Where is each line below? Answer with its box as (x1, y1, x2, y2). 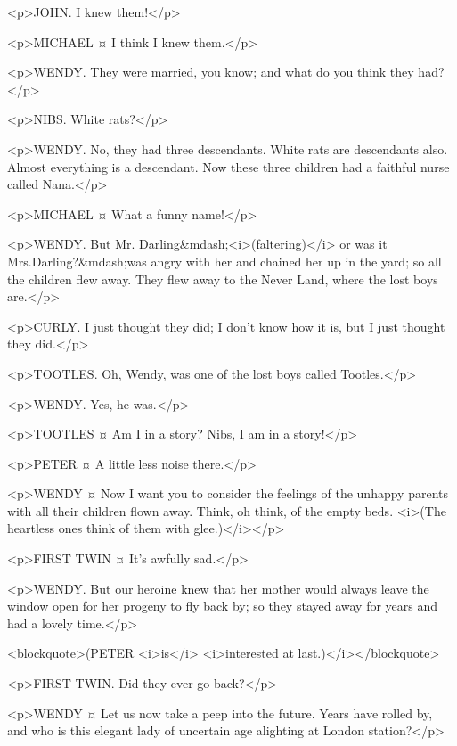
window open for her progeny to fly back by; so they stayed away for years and (7, 596, 438, 615)
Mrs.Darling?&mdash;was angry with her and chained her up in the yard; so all (7, 251, 442, 270)
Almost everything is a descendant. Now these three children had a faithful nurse (7, 157, 450, 176)
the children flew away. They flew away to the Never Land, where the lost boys (7, 269, 438, 288)
